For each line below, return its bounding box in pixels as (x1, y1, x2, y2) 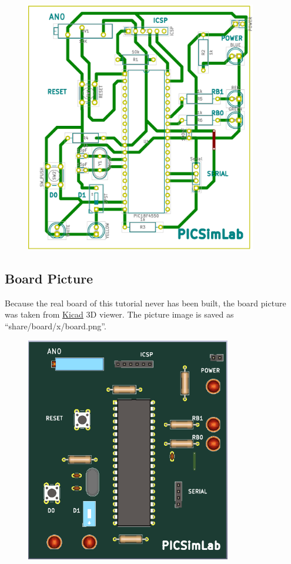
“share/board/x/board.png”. (5, 320, 106, 332)
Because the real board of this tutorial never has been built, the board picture (5, 296, 286, 309)
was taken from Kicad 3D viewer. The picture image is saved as (5, 308, 234, 321)
